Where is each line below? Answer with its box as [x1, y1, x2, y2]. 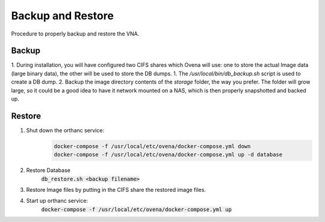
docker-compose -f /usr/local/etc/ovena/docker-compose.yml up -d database [54, 151, 283, 158]
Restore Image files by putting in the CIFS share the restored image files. [26, 187, 206, 194]
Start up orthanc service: [26, 197, 88, 205]
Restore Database [26, 167, 70, 174]
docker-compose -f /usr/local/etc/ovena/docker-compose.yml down [54, 143, 251, 150]
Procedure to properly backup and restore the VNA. [11, 30, 140, 37]
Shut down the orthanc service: [26, 126, 105, 134]
